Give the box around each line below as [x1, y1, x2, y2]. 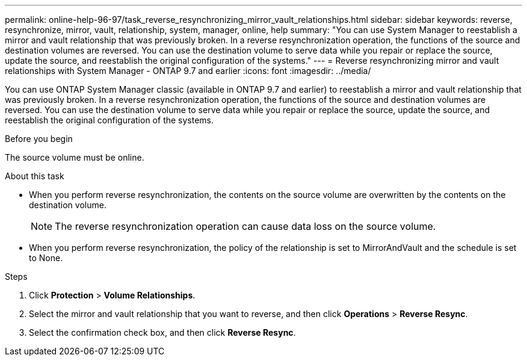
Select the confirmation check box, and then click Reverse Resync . [29, 327, 296, 338]
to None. [29, 253, 63, 263]
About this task [5, 171, 64, 181]
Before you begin [5, 134, 73, 144]
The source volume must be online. [5, 152, 144, 162]
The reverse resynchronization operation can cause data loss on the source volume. [55, 220, 436, 232]
